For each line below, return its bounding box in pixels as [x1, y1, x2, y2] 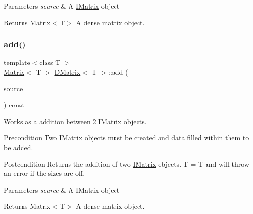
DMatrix [54, 67, 81, 77]
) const [4, 100, 25, 110]
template [4, 57, 30, 67]
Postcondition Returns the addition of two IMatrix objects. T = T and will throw [4, 158, 249, 169]
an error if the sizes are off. [4, 168, 85, 178]
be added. [4, 142, 33, 152]
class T [39, 57, 61, 67]
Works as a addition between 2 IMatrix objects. [4, 116, 147, 126]
